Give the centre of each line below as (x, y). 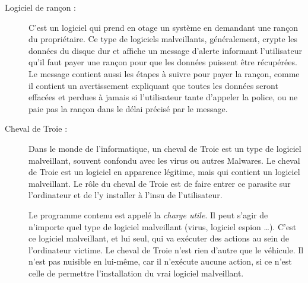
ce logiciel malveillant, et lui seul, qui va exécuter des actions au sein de (159, 238)
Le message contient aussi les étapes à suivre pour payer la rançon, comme (164, 73)
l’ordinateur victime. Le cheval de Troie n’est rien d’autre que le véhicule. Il (166, 249)
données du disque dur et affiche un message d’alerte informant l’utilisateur (165, 50)
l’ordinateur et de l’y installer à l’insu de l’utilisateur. (126, 195)
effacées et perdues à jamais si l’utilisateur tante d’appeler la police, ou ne (163, 97)
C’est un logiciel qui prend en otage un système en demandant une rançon (163, 27)
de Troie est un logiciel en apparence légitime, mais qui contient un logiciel (164, 172)
